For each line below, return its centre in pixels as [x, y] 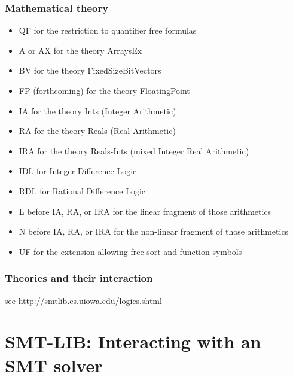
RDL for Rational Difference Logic [82, 191]
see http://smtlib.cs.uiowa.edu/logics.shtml [83, 300]
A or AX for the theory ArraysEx [80, 50]
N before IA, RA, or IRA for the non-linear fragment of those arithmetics [154, 231]
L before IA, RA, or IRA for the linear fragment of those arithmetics [145, 211]
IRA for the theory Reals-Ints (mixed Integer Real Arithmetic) [134, 151]
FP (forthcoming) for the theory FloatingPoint [104, 90]
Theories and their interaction [79, 278]
